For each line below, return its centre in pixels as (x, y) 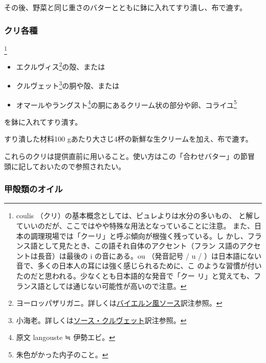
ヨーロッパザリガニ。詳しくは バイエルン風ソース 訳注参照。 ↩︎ (119, 303)
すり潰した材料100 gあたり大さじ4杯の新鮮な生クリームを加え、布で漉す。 (128, 139)
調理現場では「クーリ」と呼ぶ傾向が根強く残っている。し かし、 (139, 235)
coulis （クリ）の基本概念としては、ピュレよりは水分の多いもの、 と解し (138, 215)
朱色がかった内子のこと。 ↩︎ (62, 355)
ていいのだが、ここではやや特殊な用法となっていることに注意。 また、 (135, 226)
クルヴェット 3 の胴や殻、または (68, 85)
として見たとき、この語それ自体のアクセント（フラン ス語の (139, 246)
